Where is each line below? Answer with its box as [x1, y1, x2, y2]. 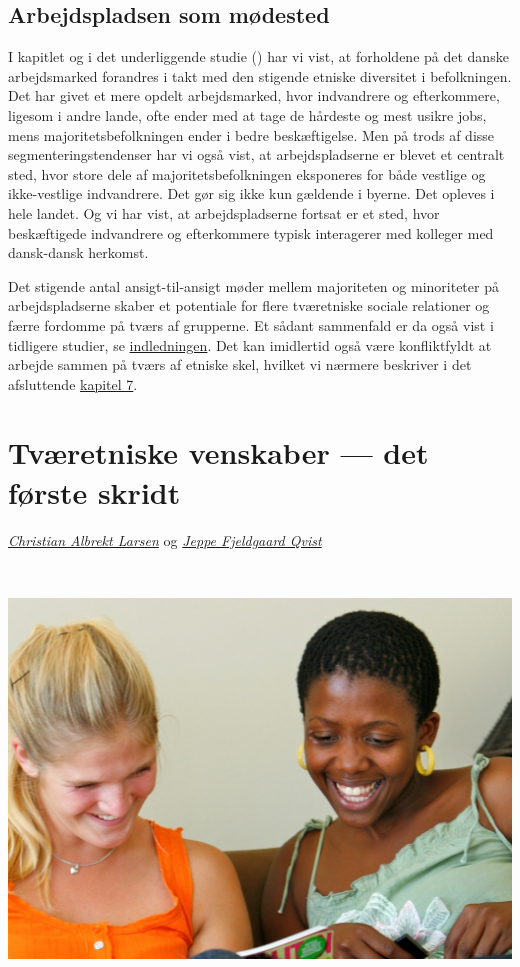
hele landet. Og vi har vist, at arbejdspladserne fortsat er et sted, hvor [8, 202, 440, 223]
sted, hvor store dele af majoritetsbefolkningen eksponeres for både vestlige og [8, 163, 486, 184]
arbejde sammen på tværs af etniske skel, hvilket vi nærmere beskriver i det [8, 354, 472, 375]
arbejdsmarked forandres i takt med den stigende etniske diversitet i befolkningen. [8, 65, 512, 86]
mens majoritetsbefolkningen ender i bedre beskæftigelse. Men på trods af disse [8, 124, 495, 145]
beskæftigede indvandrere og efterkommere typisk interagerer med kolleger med [8, 222, 494, 243]
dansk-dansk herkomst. [8, 242, 149, 263]
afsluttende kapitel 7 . [8, 373, 138, 394]
